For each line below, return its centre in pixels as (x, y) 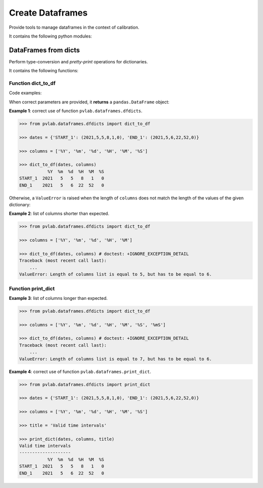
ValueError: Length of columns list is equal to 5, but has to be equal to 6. (115, 274)
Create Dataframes (48, 13)
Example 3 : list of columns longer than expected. (58, 298)
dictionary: (20, 205)
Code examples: (25, 93)
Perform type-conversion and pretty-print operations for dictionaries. (78, 61)
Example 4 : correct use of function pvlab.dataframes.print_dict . (80, 371)
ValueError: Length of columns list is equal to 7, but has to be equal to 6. (115, 359)
